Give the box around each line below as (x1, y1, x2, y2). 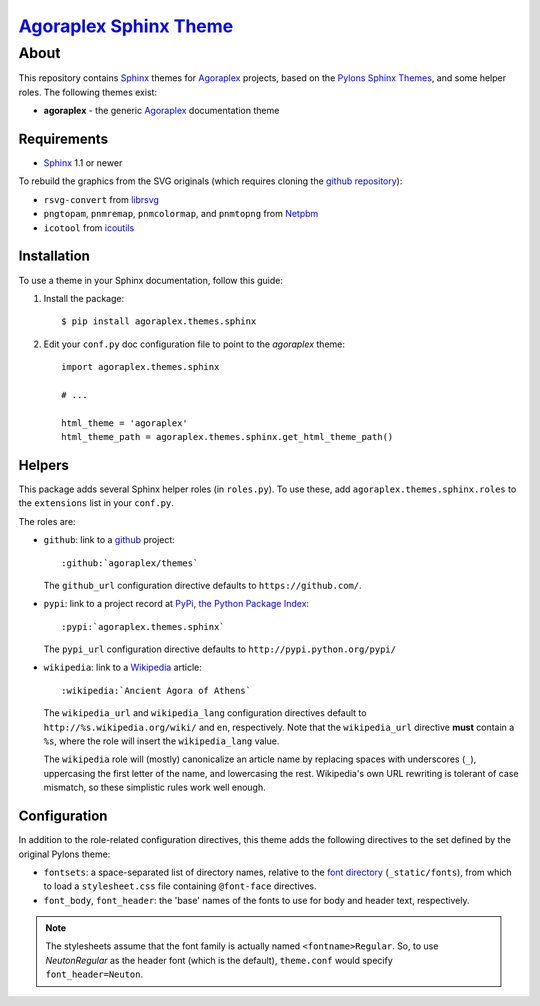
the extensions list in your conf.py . (18, 497, 175, 509)
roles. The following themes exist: (18, 86, 158, 98)
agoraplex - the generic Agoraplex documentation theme (43, 105, 280, 117)
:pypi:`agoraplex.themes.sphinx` (61, 621, 225, 632)
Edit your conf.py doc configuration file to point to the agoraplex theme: (43, 338, 345, 350)
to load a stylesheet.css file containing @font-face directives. (43, 880, 317, 892)
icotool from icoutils (43, 221, 135, 234)
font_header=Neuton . (45, 968, 144, 980)
